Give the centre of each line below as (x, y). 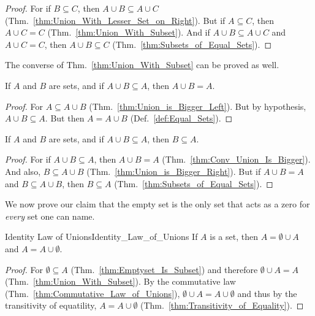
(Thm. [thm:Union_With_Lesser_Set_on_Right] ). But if (115, 20)
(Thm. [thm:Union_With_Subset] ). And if (129, 32)
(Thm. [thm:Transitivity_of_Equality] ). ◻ (222, 305)
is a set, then (234, 237)
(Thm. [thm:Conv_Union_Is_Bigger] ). (236, 159)
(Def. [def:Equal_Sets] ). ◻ (181, 118)
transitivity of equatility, (51, 305)
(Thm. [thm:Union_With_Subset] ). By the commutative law (120, 281)
